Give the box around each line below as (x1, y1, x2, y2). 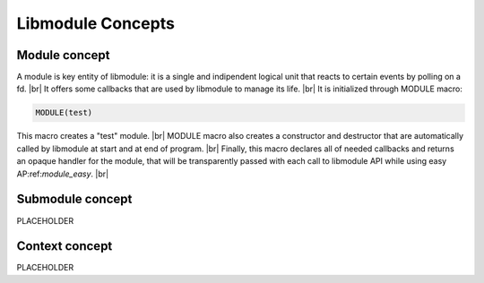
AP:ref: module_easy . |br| (16, 168, 109, 179)
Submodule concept (16, 192, 133, 207)
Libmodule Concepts (16, 13, 175, 33)
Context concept (16, 238, 113, 254)
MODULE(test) (35, 107, 93, 118)
